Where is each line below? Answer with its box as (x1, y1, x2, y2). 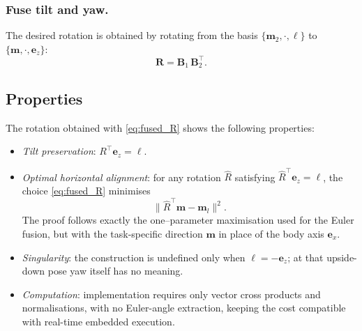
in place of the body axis (218, 226, 324, 240)
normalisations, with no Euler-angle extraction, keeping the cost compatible (22, 300, 346, 315)
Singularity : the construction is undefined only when (22, 249, 246, 264)
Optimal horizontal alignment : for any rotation (22, 169, 221, 184)
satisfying (234, 169, 276, 184)
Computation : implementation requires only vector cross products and (22, 286, 321, 301)
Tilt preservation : (22, 144, 96, 158)
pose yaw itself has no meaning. (47, 263, 183, 278)
